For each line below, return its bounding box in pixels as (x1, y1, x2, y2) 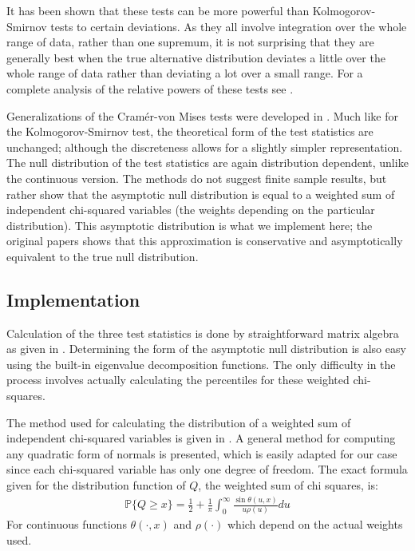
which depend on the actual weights (227, 516, 403, 533)
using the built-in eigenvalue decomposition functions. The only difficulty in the (6, 355, 396, 372)
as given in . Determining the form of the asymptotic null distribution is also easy (6, 340, 406, 357)
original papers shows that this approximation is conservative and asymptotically (6, 232, 403, 249)
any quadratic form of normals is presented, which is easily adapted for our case (6, 445, 397, 462)
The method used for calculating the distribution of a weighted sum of (6, 414, 351, 430)
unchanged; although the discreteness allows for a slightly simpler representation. (6, 138, 403, 155)
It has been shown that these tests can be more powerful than (6, 2, 310, 18)
